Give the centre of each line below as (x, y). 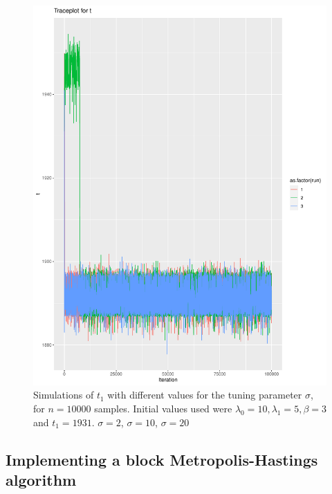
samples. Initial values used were (163, 409)
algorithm (41, 480)
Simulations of (64, 395)
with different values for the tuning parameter (205, 395)
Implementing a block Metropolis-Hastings (162, 459)
